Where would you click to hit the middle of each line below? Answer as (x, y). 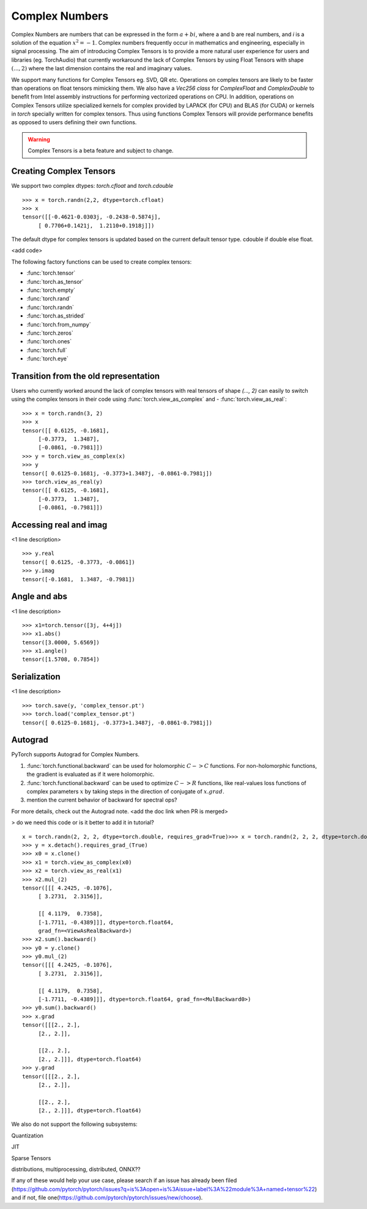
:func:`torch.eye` (47, 359)
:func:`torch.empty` (51, 290)
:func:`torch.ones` (49, 341)
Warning (39, 139)
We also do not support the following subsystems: (74, 1124)
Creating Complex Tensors (63, 171)
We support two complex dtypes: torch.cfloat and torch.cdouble (92, 186)
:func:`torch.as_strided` (56, 316)
